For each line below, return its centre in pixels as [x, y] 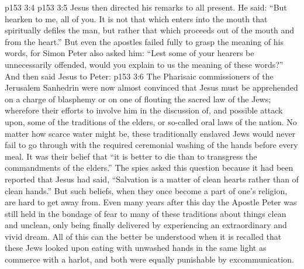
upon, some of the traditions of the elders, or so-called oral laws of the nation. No [151, 121]
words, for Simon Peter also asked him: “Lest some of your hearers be [129, 53]
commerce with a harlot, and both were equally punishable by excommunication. [149, 259]
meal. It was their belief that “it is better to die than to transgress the [131, 156]
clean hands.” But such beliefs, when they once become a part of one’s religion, [146, 190]
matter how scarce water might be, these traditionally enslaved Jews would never [150, 133]
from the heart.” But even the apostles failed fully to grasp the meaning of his [144, 41]
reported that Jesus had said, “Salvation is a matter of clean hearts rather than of [152, 179]
